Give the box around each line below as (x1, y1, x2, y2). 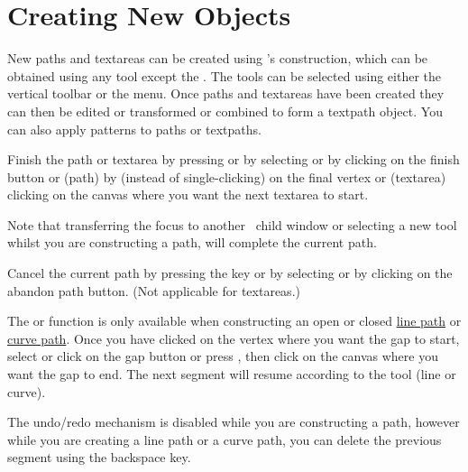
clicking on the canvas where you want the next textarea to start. (7, 185, 369, 204)
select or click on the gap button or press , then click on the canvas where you (7, 347, 438, 366)
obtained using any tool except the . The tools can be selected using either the (7, 66, 441, 85)
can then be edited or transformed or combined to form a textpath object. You (7, 101, 443, 120)
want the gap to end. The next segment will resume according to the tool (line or (7, 365, 456, 384)
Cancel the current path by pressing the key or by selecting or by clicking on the (7, 264, 453, 282)
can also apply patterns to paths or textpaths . (7, 119, 262, 138)
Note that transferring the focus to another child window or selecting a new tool (7, 215, 457, 234)
